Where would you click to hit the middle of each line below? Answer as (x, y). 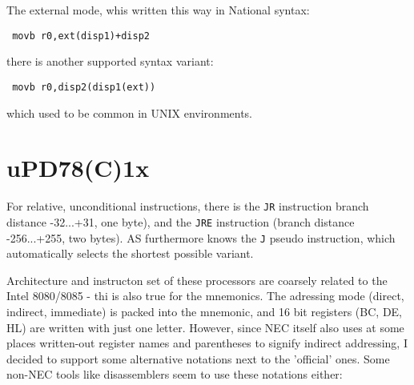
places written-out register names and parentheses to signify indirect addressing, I (207, 343)
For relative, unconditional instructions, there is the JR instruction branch (188, 206)
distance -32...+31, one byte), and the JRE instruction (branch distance (181, 221)
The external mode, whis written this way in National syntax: (158, 10)
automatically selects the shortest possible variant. (130, 253)
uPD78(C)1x (78, 168)
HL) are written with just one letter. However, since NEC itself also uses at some (205, 327)
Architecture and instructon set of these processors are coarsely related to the (197, 280)
